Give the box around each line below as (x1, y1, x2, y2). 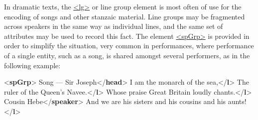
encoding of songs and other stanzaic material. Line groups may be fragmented (4, 11, 245, 21)
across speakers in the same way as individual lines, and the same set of (4, 21, 223, 31)
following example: (4, 60, 61, 70)
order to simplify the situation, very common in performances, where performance (4, 40, 254, 51)
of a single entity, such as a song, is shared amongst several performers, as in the (4, 50, 250, 60)
